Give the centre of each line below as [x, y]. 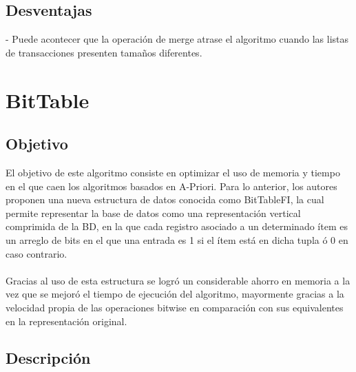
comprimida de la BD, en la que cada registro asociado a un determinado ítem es [177, 226]
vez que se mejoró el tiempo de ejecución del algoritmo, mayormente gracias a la [175, 294]
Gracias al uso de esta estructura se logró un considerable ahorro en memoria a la [178, 280]
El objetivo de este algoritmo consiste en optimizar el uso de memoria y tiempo [173, 172]
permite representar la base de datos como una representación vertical [153, 213]
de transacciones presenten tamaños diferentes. [104, 52]
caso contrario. [36, 253]
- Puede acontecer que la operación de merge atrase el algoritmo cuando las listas [177, 39]
